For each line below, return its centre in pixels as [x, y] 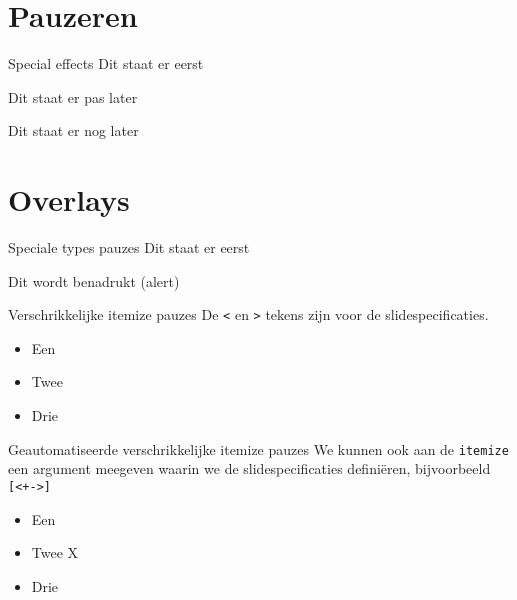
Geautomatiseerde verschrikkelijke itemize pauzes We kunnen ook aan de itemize [258, 448]
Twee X [55, 552]
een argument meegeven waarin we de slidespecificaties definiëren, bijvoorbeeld [249, 468]
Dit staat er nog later [73, 130]
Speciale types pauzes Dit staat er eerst [129, 247]
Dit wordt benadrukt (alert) [94, 280]
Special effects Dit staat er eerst [106, 63]
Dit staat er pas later [73, 96]
